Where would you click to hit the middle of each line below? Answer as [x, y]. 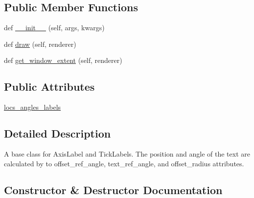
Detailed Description [58, 133]
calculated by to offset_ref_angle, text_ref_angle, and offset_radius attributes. [124, 163]
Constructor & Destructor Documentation [113, 189]
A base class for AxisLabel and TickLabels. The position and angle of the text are [127, 153]
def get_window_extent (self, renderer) [63, 60]
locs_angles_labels [33, 107]
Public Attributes [49, 87]
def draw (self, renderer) [40, 44]
